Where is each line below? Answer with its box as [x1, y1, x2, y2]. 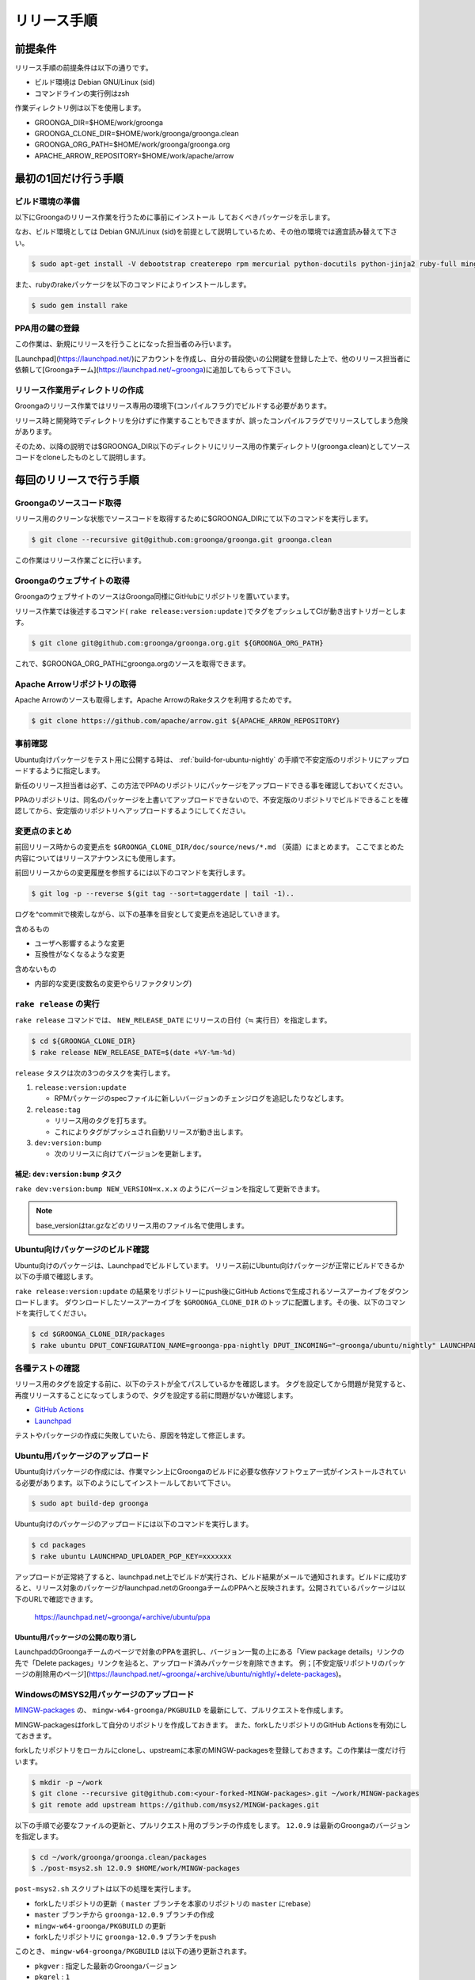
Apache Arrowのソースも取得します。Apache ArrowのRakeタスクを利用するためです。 [14, 695, 296, 705]
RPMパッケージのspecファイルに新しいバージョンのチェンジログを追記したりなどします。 [54, 1094, 348, 1103]
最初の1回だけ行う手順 [14, 171, 124, 185]
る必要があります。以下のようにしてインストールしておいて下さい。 [14, 1478, 235, 1487]
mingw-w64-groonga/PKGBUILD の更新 [34, 1921, 166, 1930]
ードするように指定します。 [14, 766, 104, 775]
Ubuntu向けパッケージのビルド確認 [14, 1244, 150, 1255]
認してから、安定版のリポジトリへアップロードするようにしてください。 [14, 806, 250, 816]
